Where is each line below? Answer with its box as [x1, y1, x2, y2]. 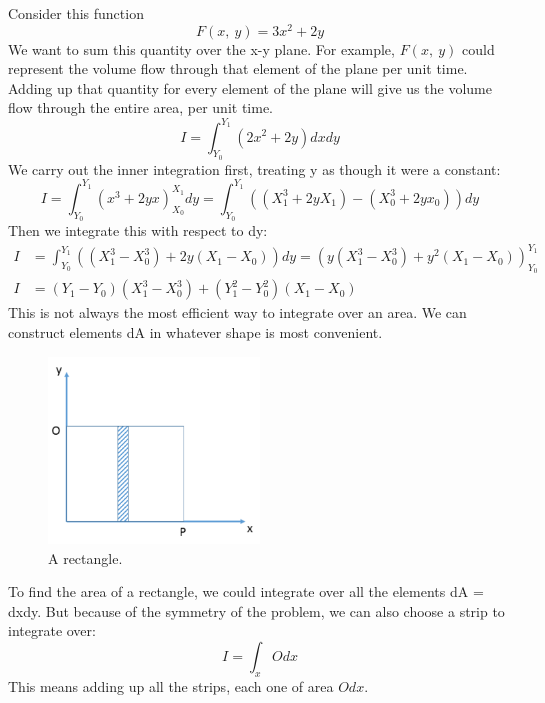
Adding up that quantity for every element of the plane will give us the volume [8, 77, 492, 98]
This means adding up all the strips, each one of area [8, 675, 334, 696]
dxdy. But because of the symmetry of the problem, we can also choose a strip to [8, 600, 505, 621]
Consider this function [8, 3, 144, 23]
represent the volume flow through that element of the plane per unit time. [8, 58, 468, 79]
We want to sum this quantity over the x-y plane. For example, [8, 38, 395, 59]
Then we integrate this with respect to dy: [8, 220, 268, 241]
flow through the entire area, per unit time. [8, 97, 274, 118]
